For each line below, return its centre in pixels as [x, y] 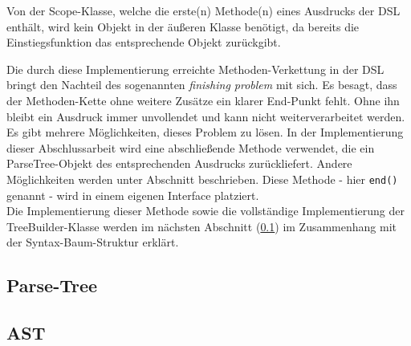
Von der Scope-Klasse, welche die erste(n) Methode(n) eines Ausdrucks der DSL [203, 10]
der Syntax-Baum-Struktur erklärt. [93, 242]
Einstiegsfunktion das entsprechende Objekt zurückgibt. [144, 42]
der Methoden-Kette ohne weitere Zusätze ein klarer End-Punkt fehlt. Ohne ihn [203, 100]
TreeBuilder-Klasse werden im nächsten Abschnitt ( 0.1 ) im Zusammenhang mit [202, 226]
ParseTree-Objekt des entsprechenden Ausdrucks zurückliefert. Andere [179, 163]
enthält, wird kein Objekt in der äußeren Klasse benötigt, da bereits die [183, 26]
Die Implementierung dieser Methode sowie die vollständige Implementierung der [206, 211]
